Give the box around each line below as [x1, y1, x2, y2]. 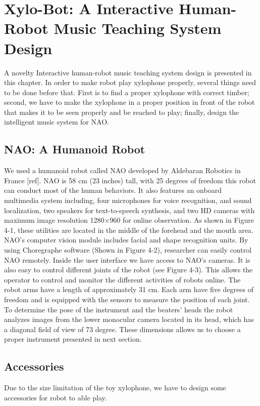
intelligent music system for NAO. [4, 116, 109, 127]
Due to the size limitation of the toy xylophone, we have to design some [4, 382, 226, 393]
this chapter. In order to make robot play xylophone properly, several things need [4, 77, 256, 88]
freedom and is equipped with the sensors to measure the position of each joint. [4, 294, 250, 304]
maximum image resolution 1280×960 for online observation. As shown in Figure [4, 215, 254, 225]
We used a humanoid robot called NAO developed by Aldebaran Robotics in [4, 165, 241, 176]
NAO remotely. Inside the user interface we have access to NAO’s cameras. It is [4, 254, 250, 265]
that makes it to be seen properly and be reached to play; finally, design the [4, 106, 239, 117]
